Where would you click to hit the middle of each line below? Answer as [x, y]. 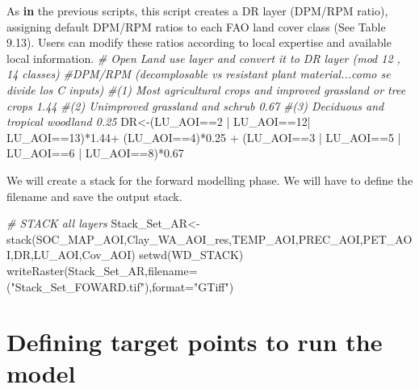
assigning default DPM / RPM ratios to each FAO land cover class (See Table [196, 26]
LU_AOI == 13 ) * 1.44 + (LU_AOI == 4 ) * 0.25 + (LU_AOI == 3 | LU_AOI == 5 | [204, 137]
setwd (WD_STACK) [191, 255]
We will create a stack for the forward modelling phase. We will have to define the [210, 180]
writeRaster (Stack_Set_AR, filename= [102, 270]
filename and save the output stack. [94, 196]
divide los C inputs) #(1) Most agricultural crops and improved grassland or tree [206, 89]
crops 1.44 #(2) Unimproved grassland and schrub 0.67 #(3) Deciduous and [195, 105]
